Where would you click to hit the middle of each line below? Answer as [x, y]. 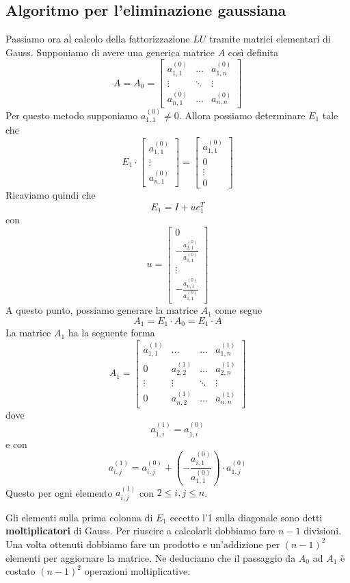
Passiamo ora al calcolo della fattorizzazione [98, 39]
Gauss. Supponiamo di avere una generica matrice [110, 52]
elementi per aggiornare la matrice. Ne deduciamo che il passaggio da [151, 557]
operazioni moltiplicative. [137, 571]
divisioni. [323, 531]
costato [21, 571]
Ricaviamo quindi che [51, 195]
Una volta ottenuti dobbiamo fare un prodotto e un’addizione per [143, 544]
